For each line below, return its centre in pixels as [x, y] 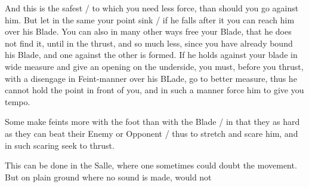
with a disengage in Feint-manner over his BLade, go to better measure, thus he [151, 78]
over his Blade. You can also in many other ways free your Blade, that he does [148, 31]
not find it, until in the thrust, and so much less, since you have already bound [149, 43]
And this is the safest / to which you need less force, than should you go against [152, 8]
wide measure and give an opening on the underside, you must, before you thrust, [154, 66]
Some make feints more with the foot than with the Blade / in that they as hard [152, 122]
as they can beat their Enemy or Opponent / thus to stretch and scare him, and [152, 133]
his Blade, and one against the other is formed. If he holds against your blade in [151, 55]
